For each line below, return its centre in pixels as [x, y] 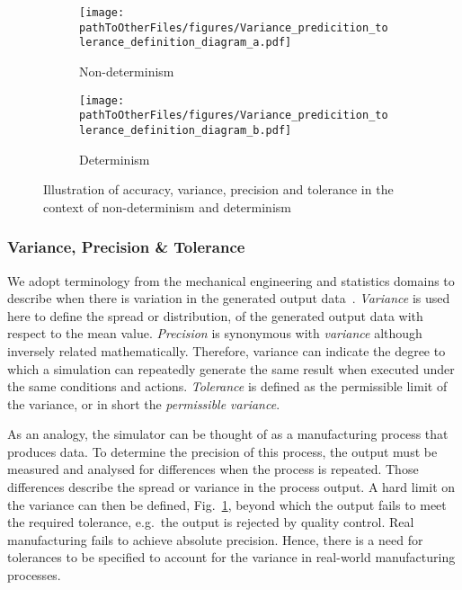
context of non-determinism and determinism [167, 206]
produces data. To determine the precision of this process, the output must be [222, 451]
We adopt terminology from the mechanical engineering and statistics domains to [231, 280]
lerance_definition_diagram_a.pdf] [186, 43]
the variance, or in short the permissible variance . [144, 403]
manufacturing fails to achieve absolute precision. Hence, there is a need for [215, 539]
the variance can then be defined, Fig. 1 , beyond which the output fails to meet [227, 504]
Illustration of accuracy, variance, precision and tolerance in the [218, 189]
